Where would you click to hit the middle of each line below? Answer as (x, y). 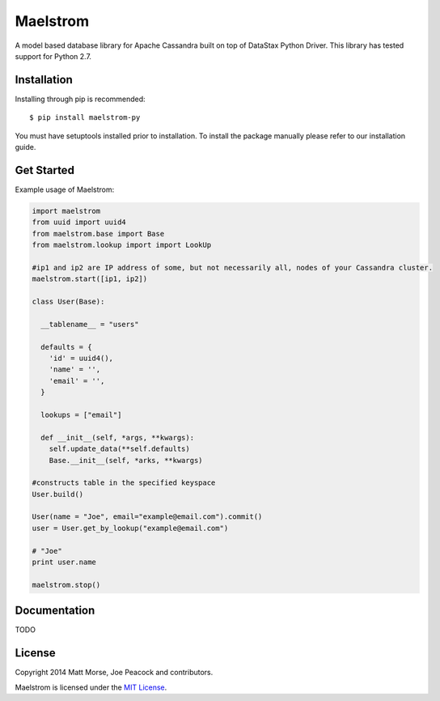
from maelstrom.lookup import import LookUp (122, 245)
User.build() (58, 494)
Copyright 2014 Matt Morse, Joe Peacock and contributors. (114, 673)
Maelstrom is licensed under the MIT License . (91, 687)
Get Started (44, 170)
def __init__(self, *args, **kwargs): (117, 438)
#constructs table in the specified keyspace (124, 483)
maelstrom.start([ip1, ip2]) (90, 279)
